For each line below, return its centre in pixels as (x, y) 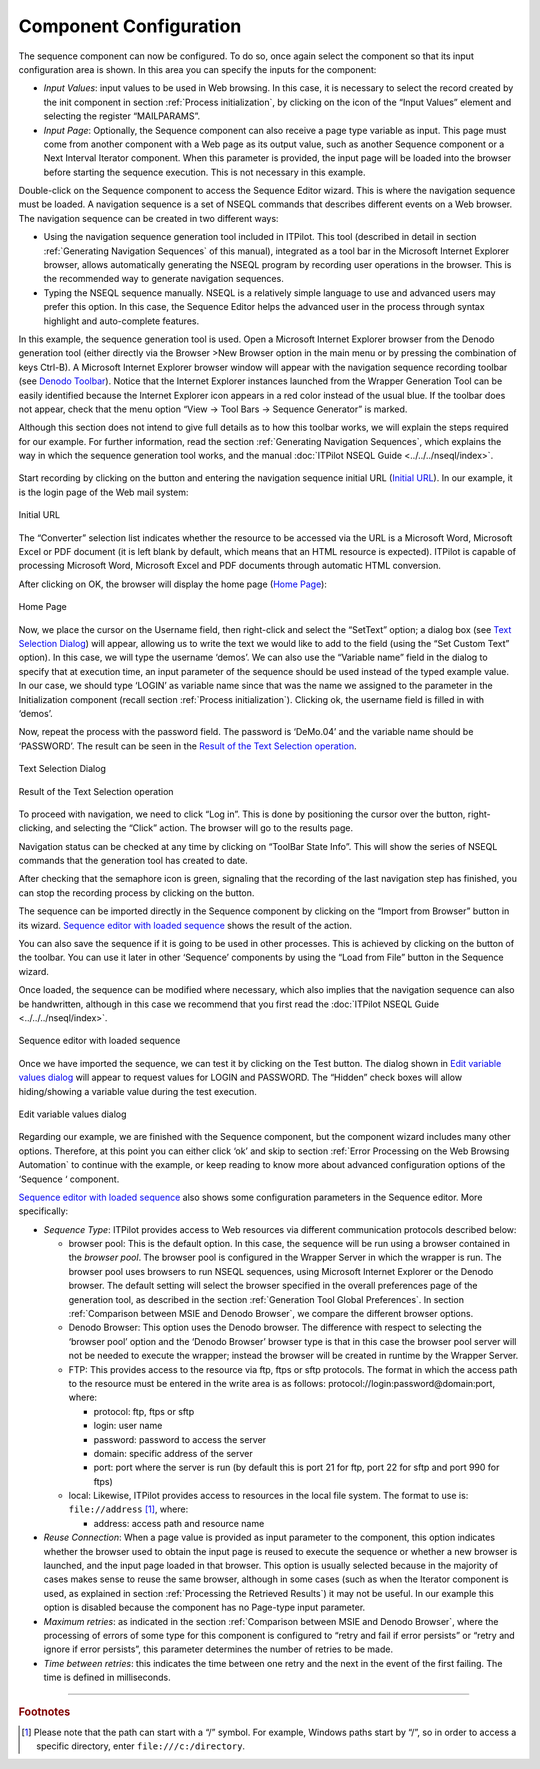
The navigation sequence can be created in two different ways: (148, 218)
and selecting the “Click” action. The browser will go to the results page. (204, 828)
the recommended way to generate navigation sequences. (163, 279)
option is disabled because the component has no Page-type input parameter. (204, 1607)
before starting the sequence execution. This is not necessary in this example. (204, 172)
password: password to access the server (180, 1439)
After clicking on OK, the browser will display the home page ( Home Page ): (172, 584)
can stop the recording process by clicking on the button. (136, 892)
